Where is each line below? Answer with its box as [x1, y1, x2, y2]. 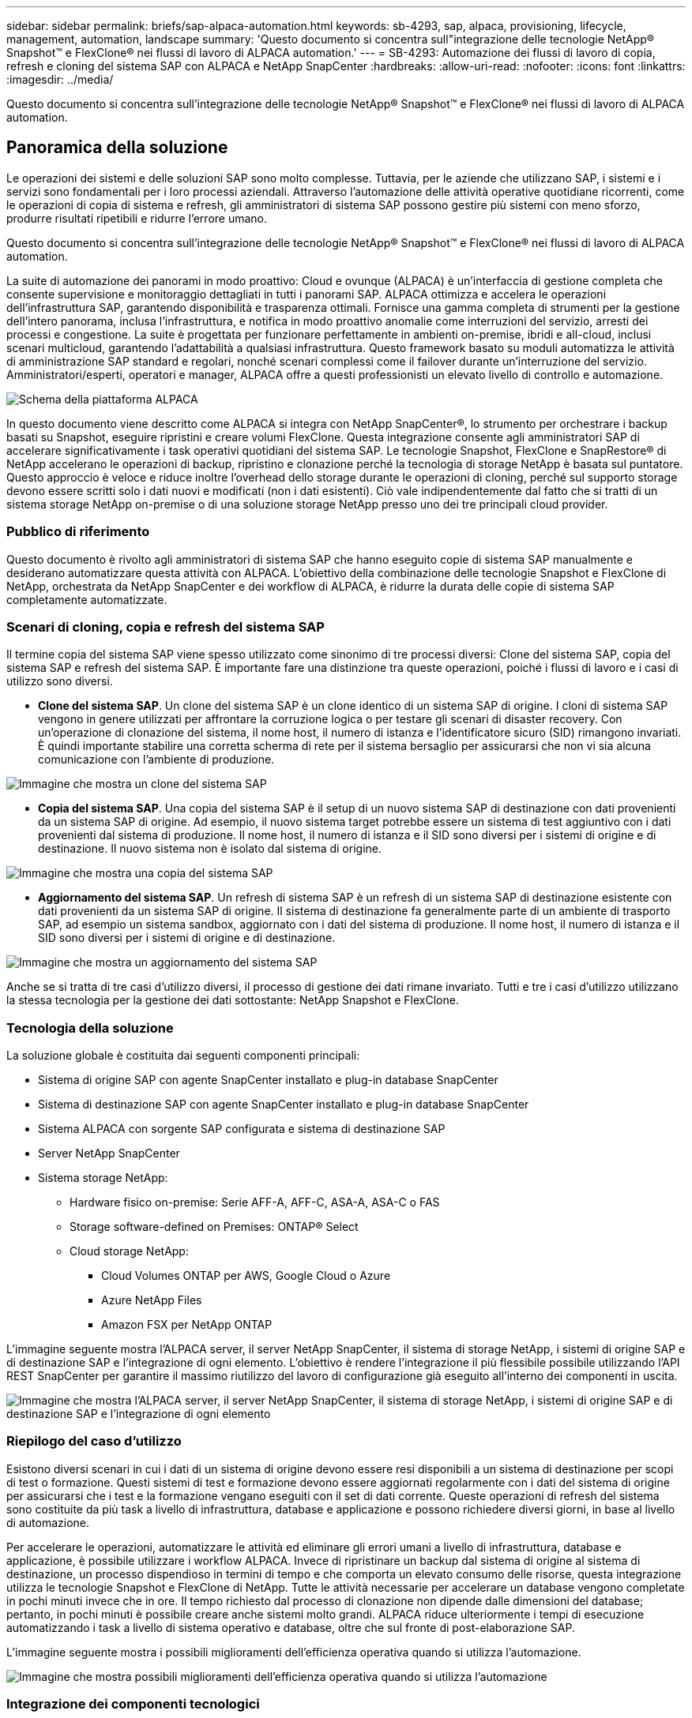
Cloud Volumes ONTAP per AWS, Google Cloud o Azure [101, 1269, 391, 1283]
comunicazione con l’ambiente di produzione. [38, 752, 275, 767]
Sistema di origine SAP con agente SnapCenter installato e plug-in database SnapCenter [38, 1073, 498, 1087]
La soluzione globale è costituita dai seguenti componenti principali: [6, 1048, 360, 1063]
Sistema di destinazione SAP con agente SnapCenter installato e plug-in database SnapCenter [38, 1097, 529, 1112]
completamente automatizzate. [6, 592, 167, 606]
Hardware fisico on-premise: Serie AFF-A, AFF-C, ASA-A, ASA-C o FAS [70, 1195, 440, 1210]
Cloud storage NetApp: [70, 1244, 189, 1258]
